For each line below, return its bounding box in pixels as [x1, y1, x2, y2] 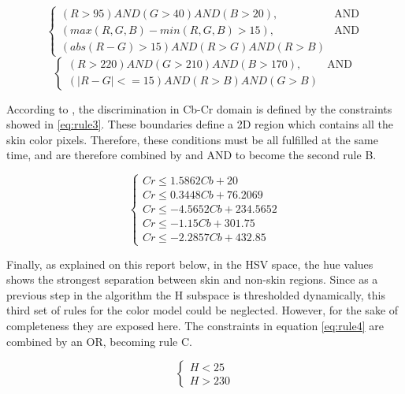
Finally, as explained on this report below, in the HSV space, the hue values [6, 255, 373, 272]
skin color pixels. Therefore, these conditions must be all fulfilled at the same [6, 131, 378, 147]
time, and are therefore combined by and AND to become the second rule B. [6, 147, 377, 163]
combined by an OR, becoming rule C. [6, 333, 192, 349]
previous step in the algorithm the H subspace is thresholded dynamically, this [6, 286, 385, 303]
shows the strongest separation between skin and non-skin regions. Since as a [6, 271, 378, 288]
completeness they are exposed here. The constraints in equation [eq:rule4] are [6, 317, 384, 333]
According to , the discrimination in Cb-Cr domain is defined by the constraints [6, 100, 392, 117]
